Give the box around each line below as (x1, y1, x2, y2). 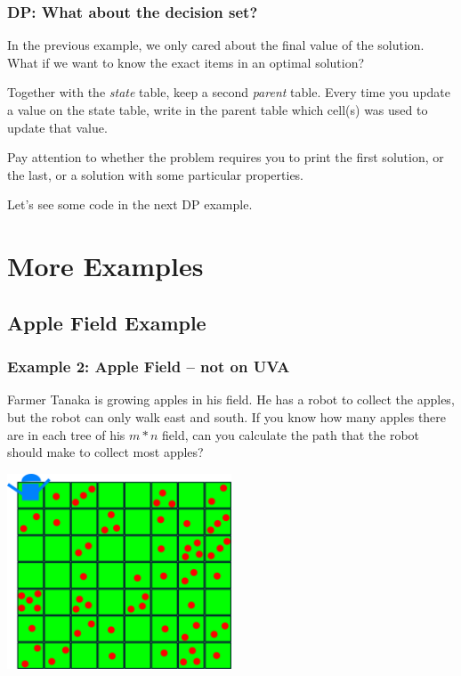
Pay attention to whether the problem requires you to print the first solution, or (7, 148, 444, 167)
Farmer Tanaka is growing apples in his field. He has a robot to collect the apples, (7, 390, 455, 409)
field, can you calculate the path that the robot (162, 425, 420, 444)
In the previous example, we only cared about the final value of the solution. (7, 36, 425, 54)
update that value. (7, 118, 108, 136)
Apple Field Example (7, 308, 206, 336)
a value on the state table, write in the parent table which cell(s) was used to (7, 101, 428, 118)
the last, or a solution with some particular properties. (7, 165, 304, 183)
